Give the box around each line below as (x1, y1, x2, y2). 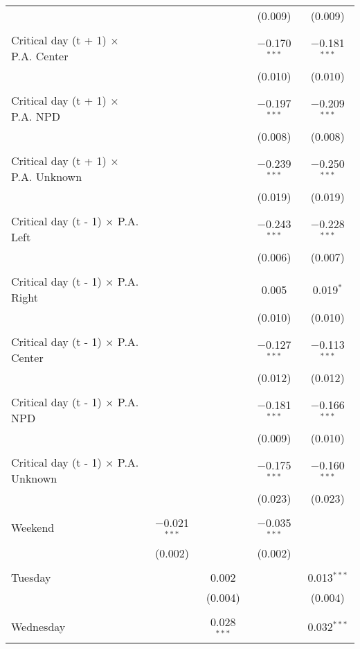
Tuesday (11, 569, 51, 585)
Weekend (11, 519, 55, 536)
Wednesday (11, 618, 66, 635)
